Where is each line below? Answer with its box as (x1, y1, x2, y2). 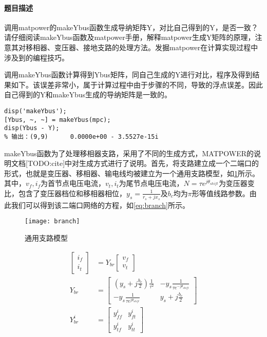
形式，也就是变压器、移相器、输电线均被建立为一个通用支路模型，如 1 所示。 (4, 167, 259, 178)
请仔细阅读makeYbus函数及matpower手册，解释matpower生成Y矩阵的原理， (4, 32, 255, 43)
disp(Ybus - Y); (4, 124, 60, 132)
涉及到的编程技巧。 (4, 52, 69, 62)
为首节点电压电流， (41, 178, 106, 188)
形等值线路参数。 (192, 187, 250, 198)
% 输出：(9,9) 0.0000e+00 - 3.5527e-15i (4, 133, 159, 140)
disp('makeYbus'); (4, 107, 67, 115)
